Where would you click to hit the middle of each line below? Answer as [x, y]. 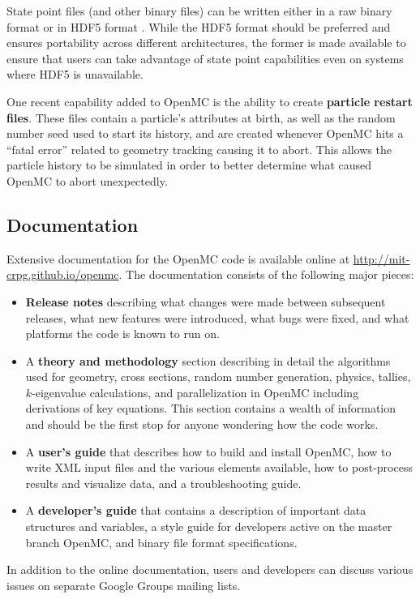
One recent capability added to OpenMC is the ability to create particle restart [210, 101]
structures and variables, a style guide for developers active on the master [209, 526]
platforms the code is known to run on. [122, 334]
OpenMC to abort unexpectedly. [87, 180]
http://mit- [381, 258]
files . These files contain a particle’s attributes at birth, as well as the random [201, 117]
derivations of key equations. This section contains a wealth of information [211, 408]
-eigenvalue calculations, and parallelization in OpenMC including [195, 392]
